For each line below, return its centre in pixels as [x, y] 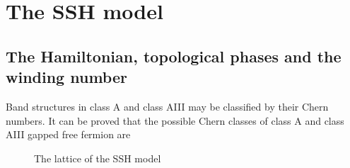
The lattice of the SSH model [98, 158]
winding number [66, 77]
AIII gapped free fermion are [68, 134]
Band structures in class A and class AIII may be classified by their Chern [167, 106]
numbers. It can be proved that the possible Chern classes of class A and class [175, 120]
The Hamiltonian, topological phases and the [174, 56]
